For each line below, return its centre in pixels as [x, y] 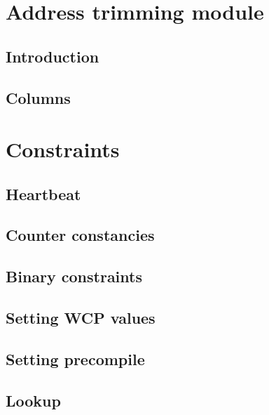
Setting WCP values [81, 318]
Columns [38, 97]
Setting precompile [75, 358]
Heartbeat [43, 193]
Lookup [33, 400]
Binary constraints [74, 276]
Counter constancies [80, 235]
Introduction [53, 56]
